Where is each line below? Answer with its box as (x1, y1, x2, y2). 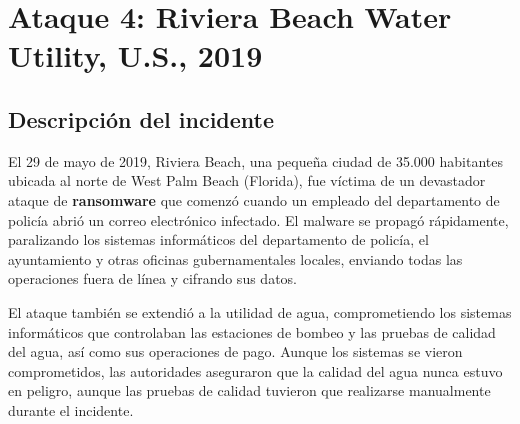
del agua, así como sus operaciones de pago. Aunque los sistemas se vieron (8, 341, 463, 362)
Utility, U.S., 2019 (8, 35, 263, 76)
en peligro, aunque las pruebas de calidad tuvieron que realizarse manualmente (8, 380, 491, 401)
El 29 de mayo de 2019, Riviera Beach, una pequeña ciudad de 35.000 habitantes (8, 150, 503, 171)
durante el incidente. (8, 399, 134, 420)
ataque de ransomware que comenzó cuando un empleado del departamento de (8, 189, 500, 210)
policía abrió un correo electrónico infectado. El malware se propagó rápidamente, (8, 209, 509, 230)
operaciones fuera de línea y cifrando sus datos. (8, 268, 297, 289)
